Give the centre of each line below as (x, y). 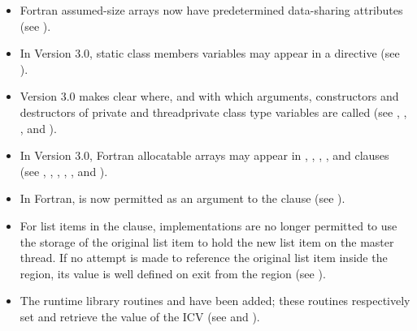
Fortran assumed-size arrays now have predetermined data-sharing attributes (211, 10)
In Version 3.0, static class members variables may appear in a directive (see (210, 53)
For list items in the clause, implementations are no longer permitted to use (208, 225)
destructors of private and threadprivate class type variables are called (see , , (213, 112)
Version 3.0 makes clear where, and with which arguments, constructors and (209, 96)
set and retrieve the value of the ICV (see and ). (140, 316)
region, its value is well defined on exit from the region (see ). (173, 273)
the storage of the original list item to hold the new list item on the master (207, 241)
